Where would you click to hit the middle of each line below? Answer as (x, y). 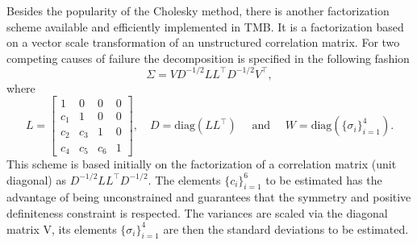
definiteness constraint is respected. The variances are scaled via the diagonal (197, 212)
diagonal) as (36, 179)
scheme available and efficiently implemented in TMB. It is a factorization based (205, 26)
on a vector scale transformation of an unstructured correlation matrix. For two (203, 42)
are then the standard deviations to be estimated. (286, 228)
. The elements (184, 179)
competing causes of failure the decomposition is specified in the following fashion (208, 58)
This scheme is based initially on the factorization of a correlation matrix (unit (202, 163)
